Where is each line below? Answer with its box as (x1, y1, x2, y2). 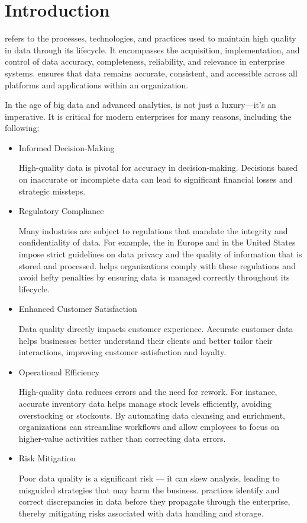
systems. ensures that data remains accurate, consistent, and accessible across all (5, 66, 298, 79)
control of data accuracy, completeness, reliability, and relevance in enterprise (5, 55, 285, 68)
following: (5, 122, 40, 134)
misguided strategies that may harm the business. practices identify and (18, 483, 280, 496)
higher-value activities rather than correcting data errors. (18, 432, 226, 444)
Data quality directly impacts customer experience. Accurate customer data (18, 323, 293, 334)
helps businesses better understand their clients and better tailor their (18, 334, 273, 346)
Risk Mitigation (18, 452, 76, 464)
